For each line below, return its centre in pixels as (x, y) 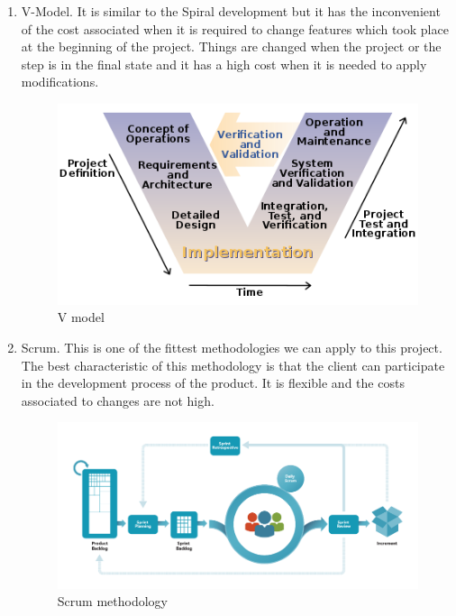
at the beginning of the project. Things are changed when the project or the (231, 46)
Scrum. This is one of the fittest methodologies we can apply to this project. (232, 347)
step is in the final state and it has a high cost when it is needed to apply (224, 64)
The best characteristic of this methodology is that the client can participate (233, 365)
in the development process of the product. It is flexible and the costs (213, 383)
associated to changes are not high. (118, 400)
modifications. (60, 82)
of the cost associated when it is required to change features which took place (235, 28)
